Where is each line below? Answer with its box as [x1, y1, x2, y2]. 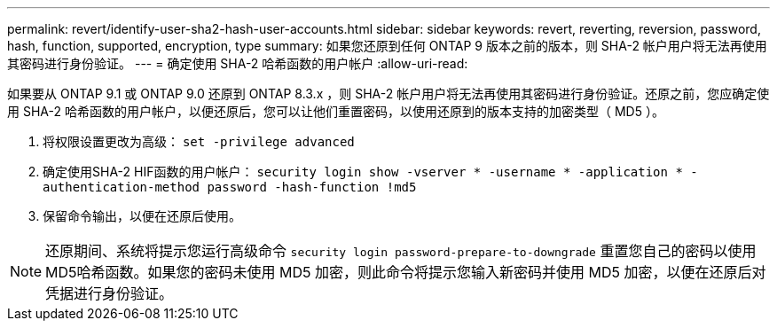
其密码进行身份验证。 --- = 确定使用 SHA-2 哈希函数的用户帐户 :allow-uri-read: [7, 56, 468, 71]
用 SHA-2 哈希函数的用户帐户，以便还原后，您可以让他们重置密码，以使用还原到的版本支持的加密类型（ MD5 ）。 [7, 104, 664, 119]
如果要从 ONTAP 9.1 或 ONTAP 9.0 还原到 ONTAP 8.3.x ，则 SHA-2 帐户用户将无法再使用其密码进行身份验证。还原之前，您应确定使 [7, 86, 770, 101]
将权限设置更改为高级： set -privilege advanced [43, 134, 355, 149]
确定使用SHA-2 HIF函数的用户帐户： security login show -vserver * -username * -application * [43, 164, 683, 179]
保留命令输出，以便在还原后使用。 [43, 208, 241, 223]
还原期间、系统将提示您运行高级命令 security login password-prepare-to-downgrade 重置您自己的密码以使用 [45, 242, 757, 260]
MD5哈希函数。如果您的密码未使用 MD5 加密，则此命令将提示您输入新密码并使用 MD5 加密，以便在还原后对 [45, 263, 766, 281]
